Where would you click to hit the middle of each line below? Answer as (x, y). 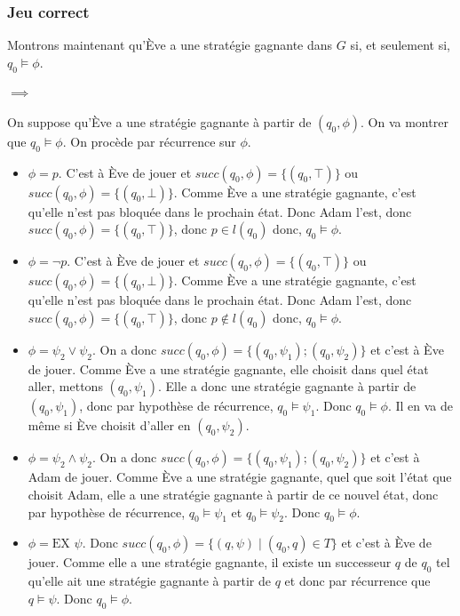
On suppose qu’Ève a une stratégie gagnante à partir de (159, 121)
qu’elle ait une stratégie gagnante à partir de (149, 581)
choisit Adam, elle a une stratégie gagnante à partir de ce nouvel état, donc (233, 494)
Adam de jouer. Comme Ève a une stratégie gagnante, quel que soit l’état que (240, 477)
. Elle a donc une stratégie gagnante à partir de (287, 386)
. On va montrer (404, 121)
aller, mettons (65, 386)
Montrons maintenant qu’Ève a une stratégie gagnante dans (170, 45)
